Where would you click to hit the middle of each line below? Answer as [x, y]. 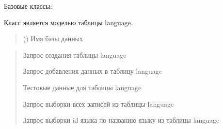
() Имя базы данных [53, 39]
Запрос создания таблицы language [75, 55]
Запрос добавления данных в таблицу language [92, 71]
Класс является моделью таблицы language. [68, 22]
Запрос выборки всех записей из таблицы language [98, 104]
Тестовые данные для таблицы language [82, 87]
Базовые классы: [28, 6]
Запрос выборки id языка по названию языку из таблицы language [121, 120]
